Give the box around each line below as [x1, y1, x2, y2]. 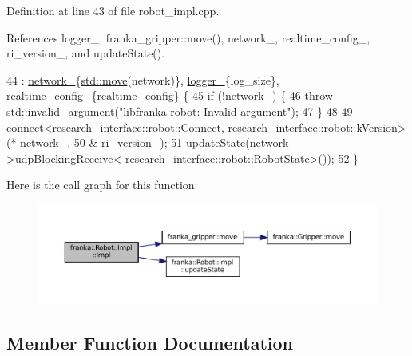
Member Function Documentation [6, 330, 294, 354]
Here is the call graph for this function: [6, 176, 198, 193]
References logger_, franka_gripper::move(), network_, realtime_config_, [6, 29, 370, 45]
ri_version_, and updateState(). [6, 45, 165, 61]
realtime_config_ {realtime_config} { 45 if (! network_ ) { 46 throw [6, 87, 333, 104]
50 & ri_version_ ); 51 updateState [73, 134, 246, 151]
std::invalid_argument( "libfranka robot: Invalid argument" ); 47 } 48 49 [6, 102, 353, 119]
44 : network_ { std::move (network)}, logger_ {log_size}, [6, 71, 279, 88]
